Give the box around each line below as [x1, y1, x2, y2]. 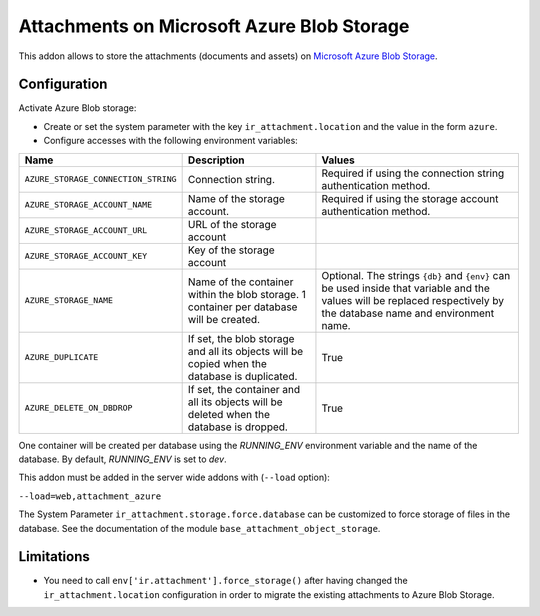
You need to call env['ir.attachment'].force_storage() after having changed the [43, 575, 409, 587]
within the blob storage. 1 [187, 287, 307, 301]
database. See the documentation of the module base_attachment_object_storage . [18, 522, 381, 534]
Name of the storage [187, 191, 285, 205]
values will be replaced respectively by [321, 293, 505, 307]
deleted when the [187, 407, 270, 421]
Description [187, 153, 245, 167]
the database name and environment [321, 306, 495, 320]
